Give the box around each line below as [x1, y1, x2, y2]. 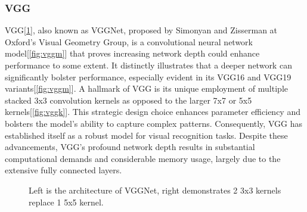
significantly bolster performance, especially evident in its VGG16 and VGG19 [5, 70, 292, 83]
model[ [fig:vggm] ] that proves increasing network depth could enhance [5, 47, 260, 60]
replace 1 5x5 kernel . [29, 195, 104, 208]
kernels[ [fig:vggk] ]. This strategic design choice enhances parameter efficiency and [5, 105, 300, 118]
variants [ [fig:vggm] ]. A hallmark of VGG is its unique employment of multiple [5, 82, 288, 95]
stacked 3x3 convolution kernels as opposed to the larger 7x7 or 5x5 [5, 93, 252, 106]
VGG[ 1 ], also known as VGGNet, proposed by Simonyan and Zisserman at [5, 24, 278, 36]
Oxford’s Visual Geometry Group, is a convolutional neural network [5, 35, 253, 48]
